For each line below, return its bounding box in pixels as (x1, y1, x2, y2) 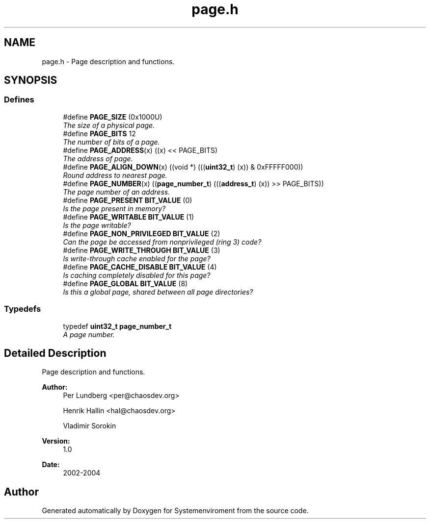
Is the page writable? (63, 221, 131, 229)
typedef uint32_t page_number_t (63, 322, 172, 330)
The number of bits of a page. (63, 137, 160, 146)
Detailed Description (4, 347, 107, 359)
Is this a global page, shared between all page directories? (63, 287, 253, 296)
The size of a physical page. (63, 121, 155, 129)
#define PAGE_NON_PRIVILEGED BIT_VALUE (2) (63, 229, 220, 238)
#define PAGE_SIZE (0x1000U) (63, 112, 162, 121)
